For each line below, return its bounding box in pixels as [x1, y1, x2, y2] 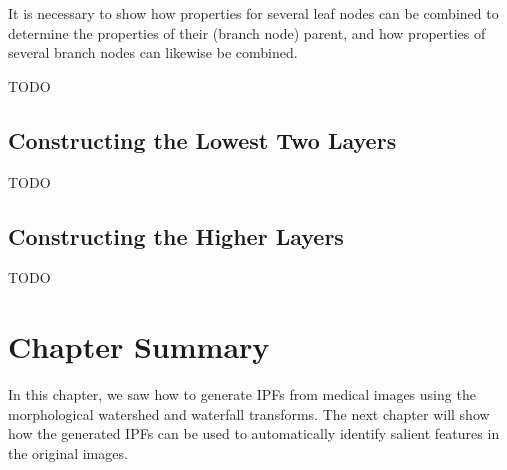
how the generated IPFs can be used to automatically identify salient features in [8, 423, 500, 444]
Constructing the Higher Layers [8, 220, 344, 251]
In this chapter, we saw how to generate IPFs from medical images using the [8, 384, 476, 405]
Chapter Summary [8, 326, 270, 367]
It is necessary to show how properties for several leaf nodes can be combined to [8, 3, 499, 23]
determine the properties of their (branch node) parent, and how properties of [8, 22, 486, 43]
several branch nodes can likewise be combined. [8, 42, 298, 63]
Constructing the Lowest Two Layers [8, 124, 397, 155]
